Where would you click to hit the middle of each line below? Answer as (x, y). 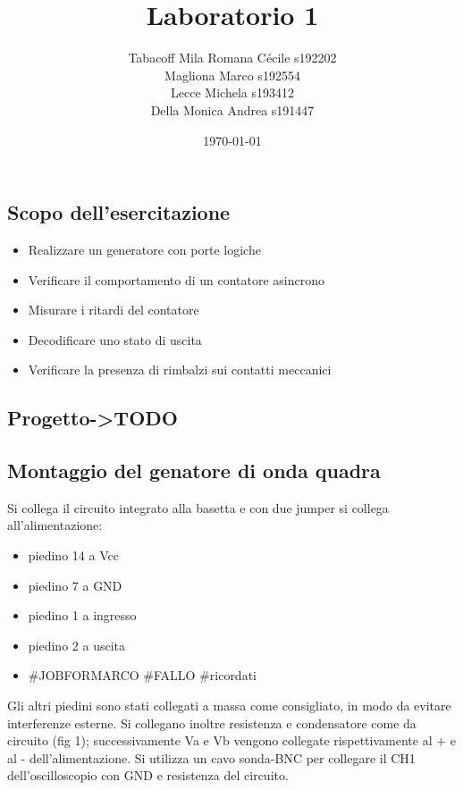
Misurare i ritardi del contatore (114, 310)
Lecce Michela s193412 (232, 92)
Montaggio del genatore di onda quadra (194, 471)
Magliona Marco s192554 (232, 75)
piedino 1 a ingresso (82, 615)
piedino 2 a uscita (76, 645)
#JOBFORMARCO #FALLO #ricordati (142, 675)
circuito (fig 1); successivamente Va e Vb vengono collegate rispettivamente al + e (231, 740)
